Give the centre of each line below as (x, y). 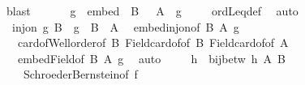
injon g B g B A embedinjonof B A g (125, 26)
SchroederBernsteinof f (80, 74)
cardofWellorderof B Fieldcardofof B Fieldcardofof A (153, 42)
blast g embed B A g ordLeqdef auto (152, 11)
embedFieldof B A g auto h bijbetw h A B (151, 58)
